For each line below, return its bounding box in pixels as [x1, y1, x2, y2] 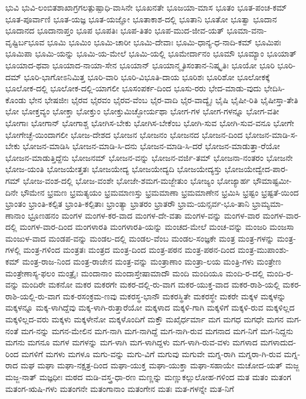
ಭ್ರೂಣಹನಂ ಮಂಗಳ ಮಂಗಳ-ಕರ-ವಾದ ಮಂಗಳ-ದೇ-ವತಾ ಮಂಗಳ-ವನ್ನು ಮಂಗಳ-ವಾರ [28, 209, 260, 221]
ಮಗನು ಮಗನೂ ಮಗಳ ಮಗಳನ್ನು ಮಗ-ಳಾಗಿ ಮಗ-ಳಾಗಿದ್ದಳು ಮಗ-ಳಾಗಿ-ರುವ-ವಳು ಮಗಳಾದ [5, 336, 258, 348]
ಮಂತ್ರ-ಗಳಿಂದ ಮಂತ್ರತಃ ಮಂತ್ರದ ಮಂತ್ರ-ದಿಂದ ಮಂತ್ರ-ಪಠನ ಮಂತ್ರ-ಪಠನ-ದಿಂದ [23, 243, 235, 256]
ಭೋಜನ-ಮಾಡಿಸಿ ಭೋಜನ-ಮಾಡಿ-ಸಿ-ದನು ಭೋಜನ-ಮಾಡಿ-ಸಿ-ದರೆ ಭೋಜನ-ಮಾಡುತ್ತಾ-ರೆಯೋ [22, 140, 280, 152]
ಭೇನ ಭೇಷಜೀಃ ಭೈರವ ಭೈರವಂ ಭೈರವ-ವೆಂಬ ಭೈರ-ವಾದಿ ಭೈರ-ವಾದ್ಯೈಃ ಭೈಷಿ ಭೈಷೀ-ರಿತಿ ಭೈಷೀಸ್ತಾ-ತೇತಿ [29, 93, 298, 105]
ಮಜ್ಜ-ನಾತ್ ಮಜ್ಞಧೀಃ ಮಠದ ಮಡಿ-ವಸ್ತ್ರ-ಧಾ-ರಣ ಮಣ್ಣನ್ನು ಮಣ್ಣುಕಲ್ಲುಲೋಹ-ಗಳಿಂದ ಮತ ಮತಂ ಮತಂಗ [5, 371, 291, 382]
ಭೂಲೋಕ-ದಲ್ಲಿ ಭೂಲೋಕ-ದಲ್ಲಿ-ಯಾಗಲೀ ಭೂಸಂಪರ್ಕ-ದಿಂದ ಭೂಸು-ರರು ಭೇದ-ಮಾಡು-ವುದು [5, 82, 262, 94]
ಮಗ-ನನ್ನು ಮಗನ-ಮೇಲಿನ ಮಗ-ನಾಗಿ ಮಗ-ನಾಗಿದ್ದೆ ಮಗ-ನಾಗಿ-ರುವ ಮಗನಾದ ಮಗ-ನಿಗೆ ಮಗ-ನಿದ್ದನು [21, 324, 294, 337]
